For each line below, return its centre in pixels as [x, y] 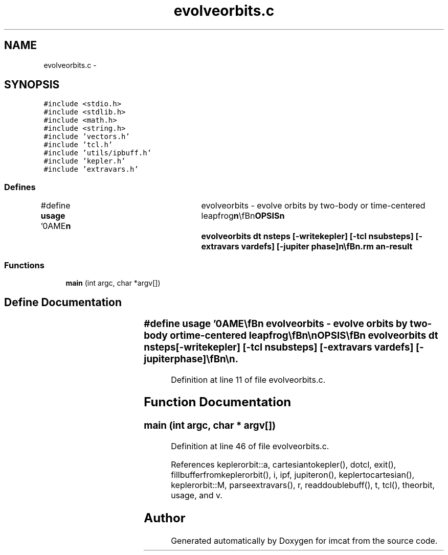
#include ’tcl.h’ [78, 145]
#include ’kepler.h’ [85, 161]
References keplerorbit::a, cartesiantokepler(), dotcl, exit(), [284, 465]
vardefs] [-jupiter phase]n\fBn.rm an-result [327, 247]
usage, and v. [197, 495]
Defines [20, 187]
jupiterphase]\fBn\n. [191, 359]
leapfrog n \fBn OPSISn [243, 216]
